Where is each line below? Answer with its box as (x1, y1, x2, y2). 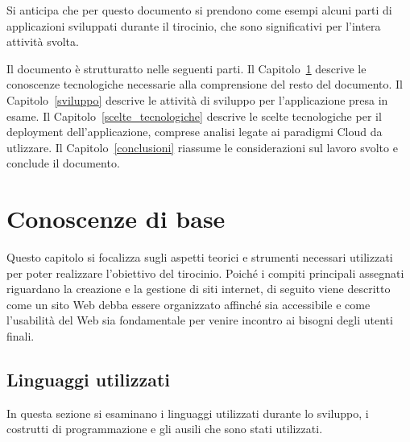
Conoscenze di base (6, 202, 226, 235)
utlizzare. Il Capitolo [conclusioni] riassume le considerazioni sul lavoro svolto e (6, 138, 398, 155)
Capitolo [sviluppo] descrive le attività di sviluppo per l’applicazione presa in (6, 91, 388, 108)
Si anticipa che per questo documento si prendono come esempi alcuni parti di (6, 2, 392, 18)
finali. (6, 328, 35, 345)
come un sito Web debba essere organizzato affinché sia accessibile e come (6, 295, 371, 312)
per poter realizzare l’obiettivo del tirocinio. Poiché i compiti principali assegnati (6, 264, 404, 281)
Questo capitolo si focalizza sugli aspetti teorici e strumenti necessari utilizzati (6, 249, 393, 266)
